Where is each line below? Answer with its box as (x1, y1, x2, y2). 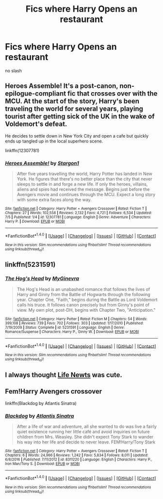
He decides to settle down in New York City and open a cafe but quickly (5, 133, 149, 139)
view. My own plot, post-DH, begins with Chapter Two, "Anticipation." (16, 307, 156, 313)
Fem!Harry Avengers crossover (5, 387, 102, 396)
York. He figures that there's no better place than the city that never (16, 176, 153, 182)
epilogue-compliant (5, 89, 66, 98)
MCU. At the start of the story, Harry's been (5, 97, 140, 105)
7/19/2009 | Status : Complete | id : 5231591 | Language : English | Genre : (5, 325, 125, 330)
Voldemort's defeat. (5, 120, 67, 128)
